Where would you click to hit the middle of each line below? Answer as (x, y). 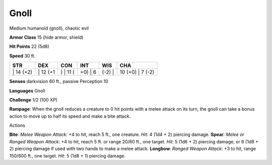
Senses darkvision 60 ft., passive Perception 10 (59, 81)
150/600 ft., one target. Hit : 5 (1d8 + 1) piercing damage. (67, 155)
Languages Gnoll (27, 91)
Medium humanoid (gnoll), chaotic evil (49, 28)
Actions (17, 125)
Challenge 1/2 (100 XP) (33, 100)
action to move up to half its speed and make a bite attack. (70, 116)
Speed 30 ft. (22, 56)
